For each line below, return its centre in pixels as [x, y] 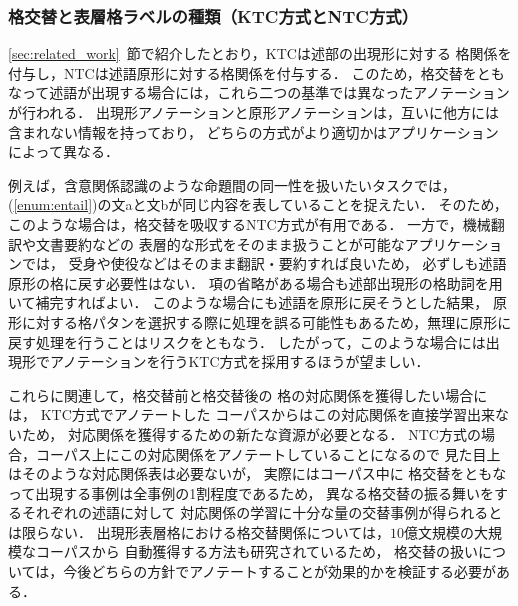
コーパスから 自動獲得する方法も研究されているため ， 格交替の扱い [257, 551]
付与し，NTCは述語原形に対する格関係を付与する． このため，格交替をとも [256, 72]
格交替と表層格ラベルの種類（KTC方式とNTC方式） [213, 15]
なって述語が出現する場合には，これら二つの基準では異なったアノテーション [259, 92]
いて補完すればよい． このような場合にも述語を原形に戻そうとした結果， [248, 302]
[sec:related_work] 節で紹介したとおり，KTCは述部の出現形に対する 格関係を [260, 53]
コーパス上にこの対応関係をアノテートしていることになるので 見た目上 [268, 453]
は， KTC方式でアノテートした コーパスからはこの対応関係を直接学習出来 [252, 414]
